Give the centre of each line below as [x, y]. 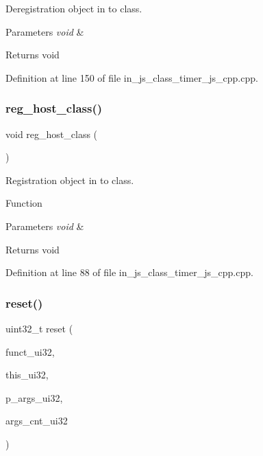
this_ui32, [27, 375]
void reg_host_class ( [52, 134]
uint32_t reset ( [39, 328]
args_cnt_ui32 [37, 421]
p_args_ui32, [34, 397]
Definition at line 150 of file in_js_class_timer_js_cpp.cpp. [132, 77]
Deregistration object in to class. [74, 8]
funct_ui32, [30, 351]
